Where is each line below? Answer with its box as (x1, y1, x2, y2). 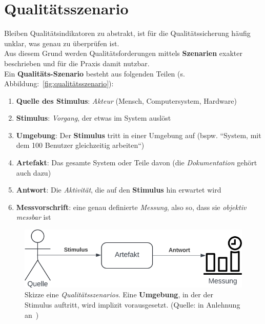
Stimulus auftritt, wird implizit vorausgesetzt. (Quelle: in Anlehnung (25, 299, 240, 310)
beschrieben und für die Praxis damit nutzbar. (4, 58, 150, 68)
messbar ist (16, 212, 51, 222)
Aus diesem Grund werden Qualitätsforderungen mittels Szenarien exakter (4, 48, 242, 59)
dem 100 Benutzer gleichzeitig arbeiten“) (16, 140, 145, 150)
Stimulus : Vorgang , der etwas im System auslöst (16, 112, 171, 123)
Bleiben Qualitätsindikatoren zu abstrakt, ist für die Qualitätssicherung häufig (4, 28, 251, 39)
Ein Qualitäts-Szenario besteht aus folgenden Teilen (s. (4, 68, 185, 79)
